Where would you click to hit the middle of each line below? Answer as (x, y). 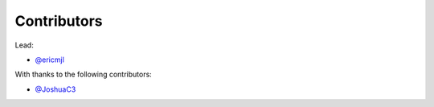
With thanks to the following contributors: (83, 74)
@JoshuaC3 (55, 89)
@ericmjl (49, 60)
